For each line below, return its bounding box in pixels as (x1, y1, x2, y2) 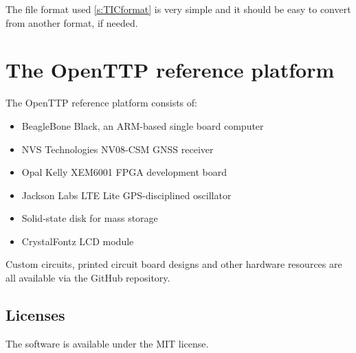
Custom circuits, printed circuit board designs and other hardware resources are (5, 257, 342, 271)
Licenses (5, 304, 65, 326)
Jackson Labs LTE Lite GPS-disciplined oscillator (21, 187, 232, 202)
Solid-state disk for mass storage (21, 211, 158, 225)
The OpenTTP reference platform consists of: (5, 95, 197, 110)
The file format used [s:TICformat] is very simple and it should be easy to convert (5, 2, 351, 16)
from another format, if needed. (5, 15, 138, 30)
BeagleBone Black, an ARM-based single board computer (21, 118, 264, 133)
